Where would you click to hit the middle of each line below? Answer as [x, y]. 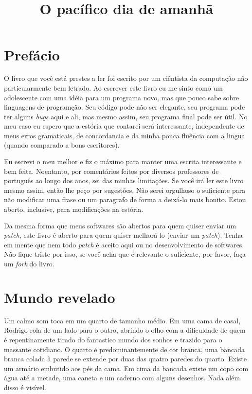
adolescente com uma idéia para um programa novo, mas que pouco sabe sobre [122, 97]
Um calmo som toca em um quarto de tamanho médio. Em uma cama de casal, [122, 320]
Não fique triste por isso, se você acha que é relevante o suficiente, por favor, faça [125, 254]
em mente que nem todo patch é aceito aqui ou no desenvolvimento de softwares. [124, 244]
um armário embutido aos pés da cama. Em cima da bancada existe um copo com [126, 368]
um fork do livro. [29, 263]
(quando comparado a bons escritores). [62, 145]
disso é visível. [25, 387]
